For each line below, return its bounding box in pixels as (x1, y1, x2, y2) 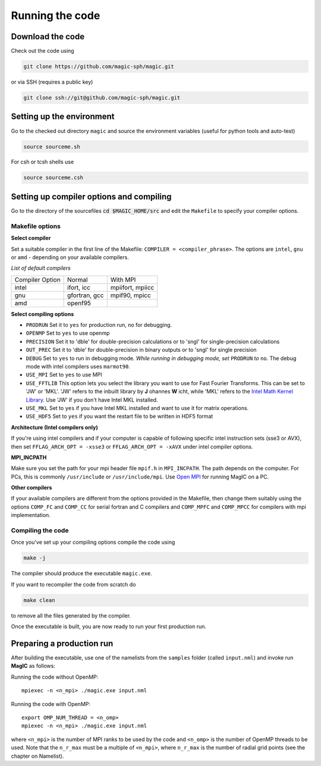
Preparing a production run (11, 638, 114, 648)
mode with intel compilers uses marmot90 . (26, 363, 130, 370)
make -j (23, 554, 46, 562)
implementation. (11, 512, 51, 519)
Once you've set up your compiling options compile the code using (11, 538, 175, 546)
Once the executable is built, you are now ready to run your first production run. (11, 623, 207, 630)
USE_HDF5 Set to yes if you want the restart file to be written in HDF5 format (26, 413, 213, 420)
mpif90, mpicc (110, 291, 151, 300)
